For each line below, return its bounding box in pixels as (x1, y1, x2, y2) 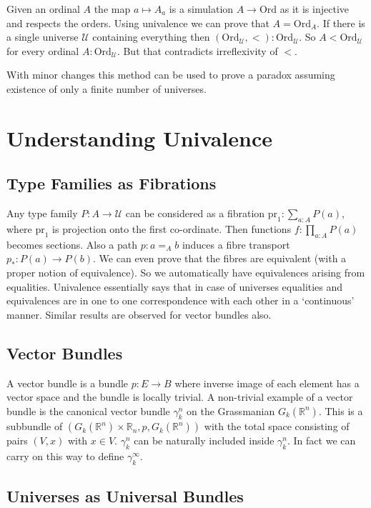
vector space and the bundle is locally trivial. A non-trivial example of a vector (6, 389, 353, 404)
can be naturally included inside (134, 433, 274, 448)
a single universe (6, 29, 79, 44)
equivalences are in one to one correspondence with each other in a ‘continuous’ (6, 293, 355, 308)
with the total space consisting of (204, 419, 350, 434)
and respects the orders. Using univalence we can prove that (6, 15, 269, 30)
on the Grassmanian (187, 403, 275, 418)
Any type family (6, 206, 78, 221)
